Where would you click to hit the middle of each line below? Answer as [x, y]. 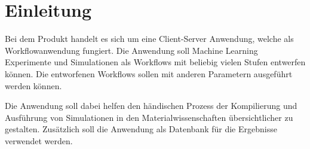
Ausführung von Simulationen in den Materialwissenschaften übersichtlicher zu [149, 117]
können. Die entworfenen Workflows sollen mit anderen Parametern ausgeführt [149, 73]
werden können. [33, 85]
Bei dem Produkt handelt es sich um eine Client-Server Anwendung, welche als [149, 39]
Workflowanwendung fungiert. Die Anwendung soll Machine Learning [131, 50]
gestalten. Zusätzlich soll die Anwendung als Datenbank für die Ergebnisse [141, 129]
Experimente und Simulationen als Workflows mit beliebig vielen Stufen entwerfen [155, 62]
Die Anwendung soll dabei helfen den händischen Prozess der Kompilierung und [151, 106]
